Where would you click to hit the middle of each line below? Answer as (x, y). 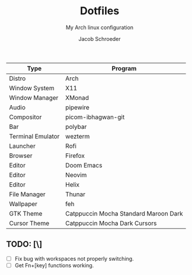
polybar (76, 127)
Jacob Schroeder (100, 39)
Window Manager (34, 97)
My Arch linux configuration (100, 27)
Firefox (75, 156)
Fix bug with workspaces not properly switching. (74, 258)
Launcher (22, 146)
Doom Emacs (84, 165)
